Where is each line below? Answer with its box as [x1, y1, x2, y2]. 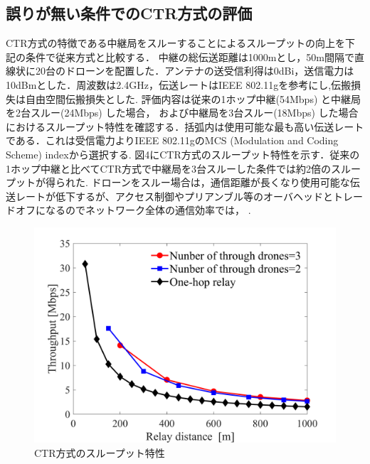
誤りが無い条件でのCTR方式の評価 [6, 2, 253, 24]
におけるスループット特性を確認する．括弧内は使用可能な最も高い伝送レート [6, 119, 364, 134]
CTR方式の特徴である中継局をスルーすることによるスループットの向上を [6, 36, 346, 50]
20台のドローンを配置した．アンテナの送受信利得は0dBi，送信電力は [35, 63, 354, 78]
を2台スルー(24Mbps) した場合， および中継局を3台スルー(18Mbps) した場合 [6, 105, 359, 120]
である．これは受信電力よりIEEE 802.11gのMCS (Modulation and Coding [6, 133, 339, 148]
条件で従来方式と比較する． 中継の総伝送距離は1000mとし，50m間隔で [25, 49, 354, 64]
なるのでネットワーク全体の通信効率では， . [45, 203, 251, 217]
